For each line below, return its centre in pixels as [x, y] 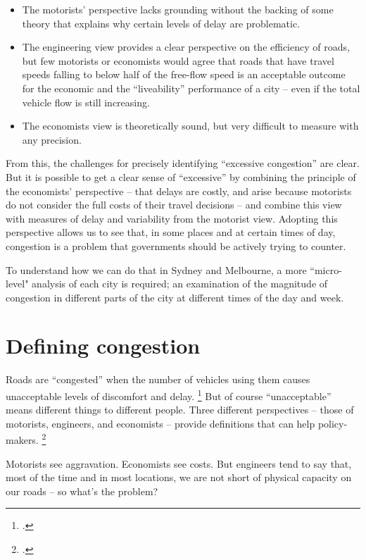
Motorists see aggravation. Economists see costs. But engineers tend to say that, [179, 463]
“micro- [326, 269]
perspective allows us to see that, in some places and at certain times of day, [171, 232]
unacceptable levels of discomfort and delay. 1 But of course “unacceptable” [169, 395]
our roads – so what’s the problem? [82, 491]
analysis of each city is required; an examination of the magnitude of [180, 284]
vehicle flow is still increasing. [86, 102]
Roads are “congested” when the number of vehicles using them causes [158, 379]
